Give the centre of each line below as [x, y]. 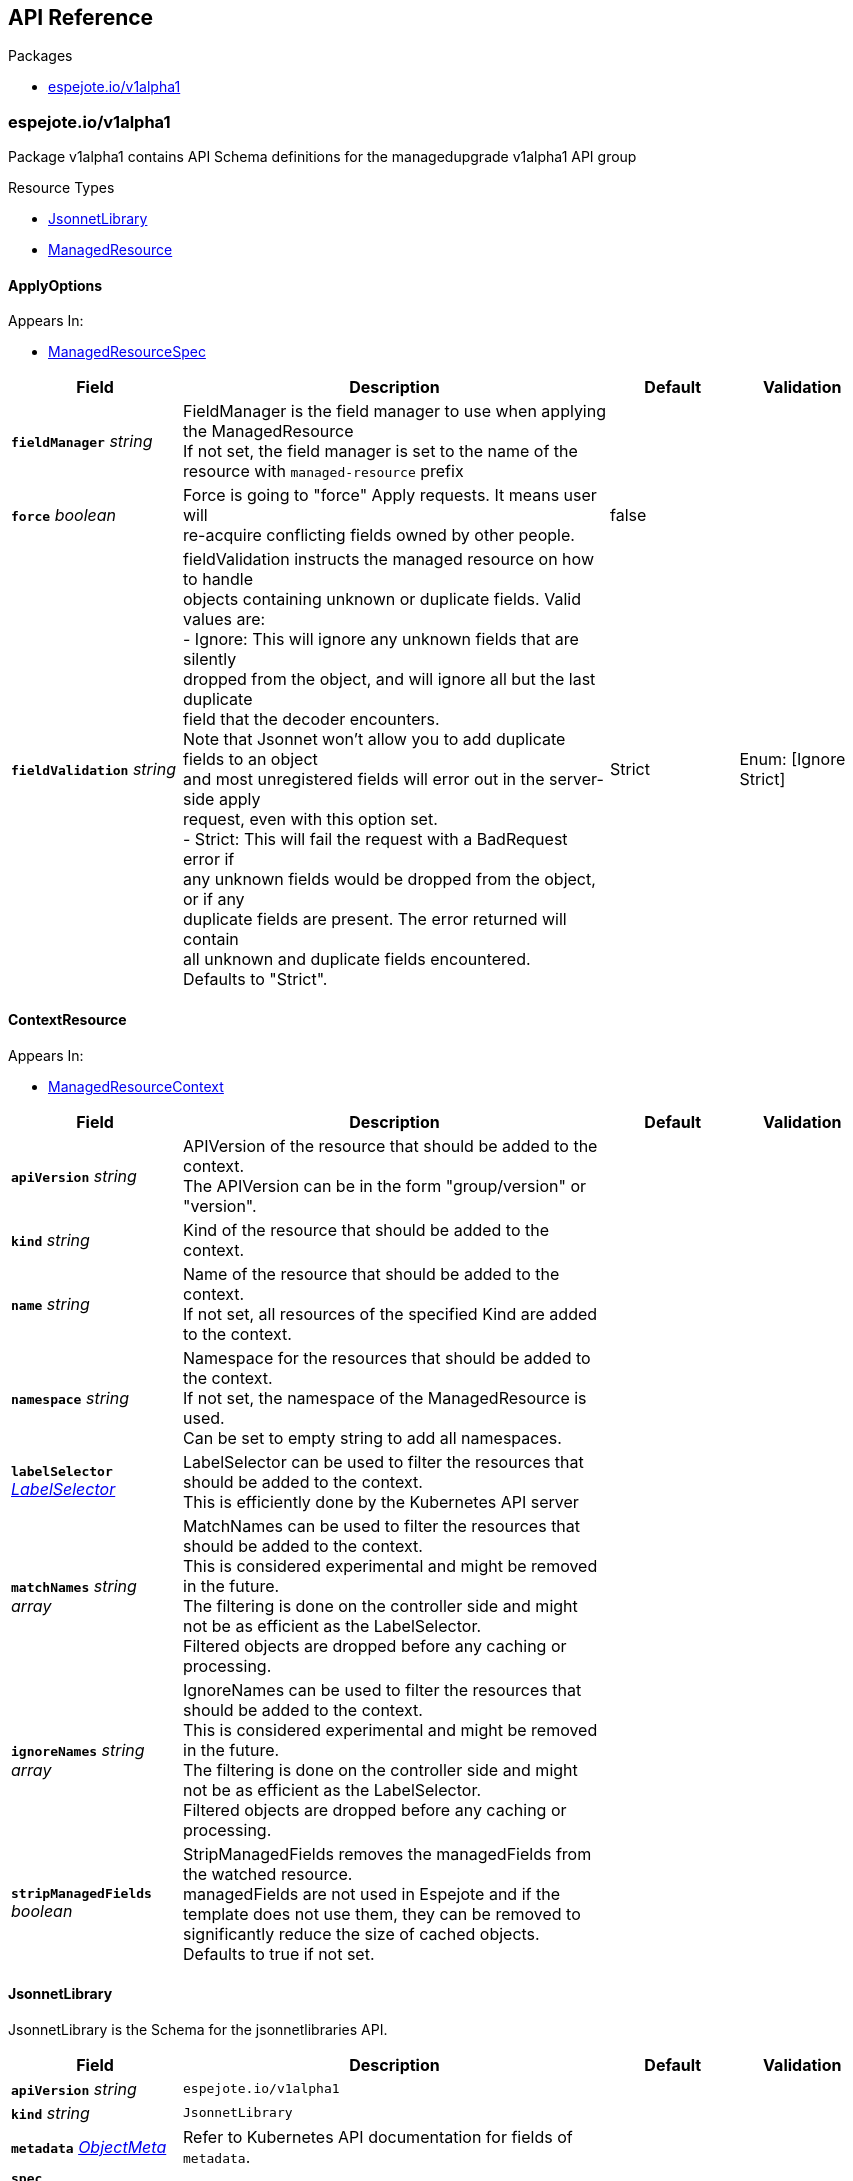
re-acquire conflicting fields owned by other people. [379, 535]
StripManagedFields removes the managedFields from [387, 1853]
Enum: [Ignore [792, 759]
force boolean [64, 515]
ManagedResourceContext [136, 1086]
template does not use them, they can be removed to [382, 1913]
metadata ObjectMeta [89, 2146]
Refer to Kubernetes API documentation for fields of [378, 2136]
